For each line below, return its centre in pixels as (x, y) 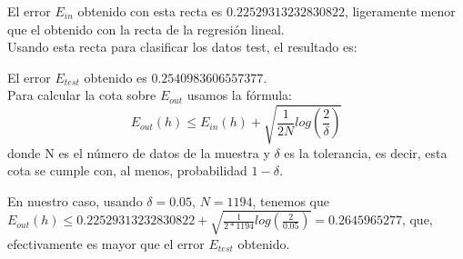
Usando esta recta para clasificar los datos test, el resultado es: (182, 47)
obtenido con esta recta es (150, 11)
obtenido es (116, 77)
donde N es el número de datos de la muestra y (139, 152)
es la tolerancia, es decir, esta (366, 152)
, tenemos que (291, 200)
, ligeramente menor (400, 11)
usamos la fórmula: (240, 95)
